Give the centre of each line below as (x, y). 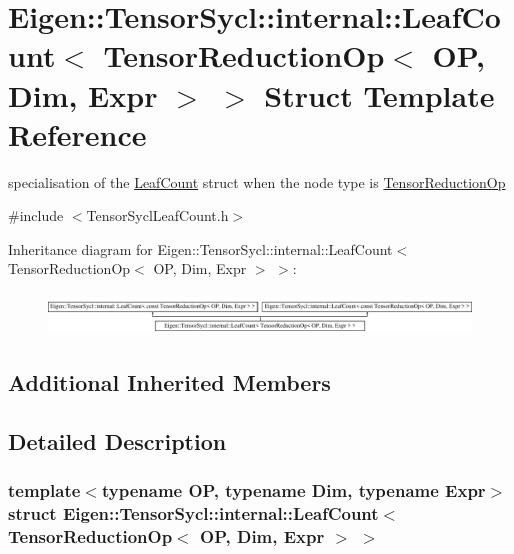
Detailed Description (117, 441)
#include (36, 215)
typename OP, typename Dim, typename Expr (293, 490)
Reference (77, 133)
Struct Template (379, 94)
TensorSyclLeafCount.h (157, 215)
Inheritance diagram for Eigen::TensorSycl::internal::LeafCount (200, 248)
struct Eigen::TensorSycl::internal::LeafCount (193, 513)
